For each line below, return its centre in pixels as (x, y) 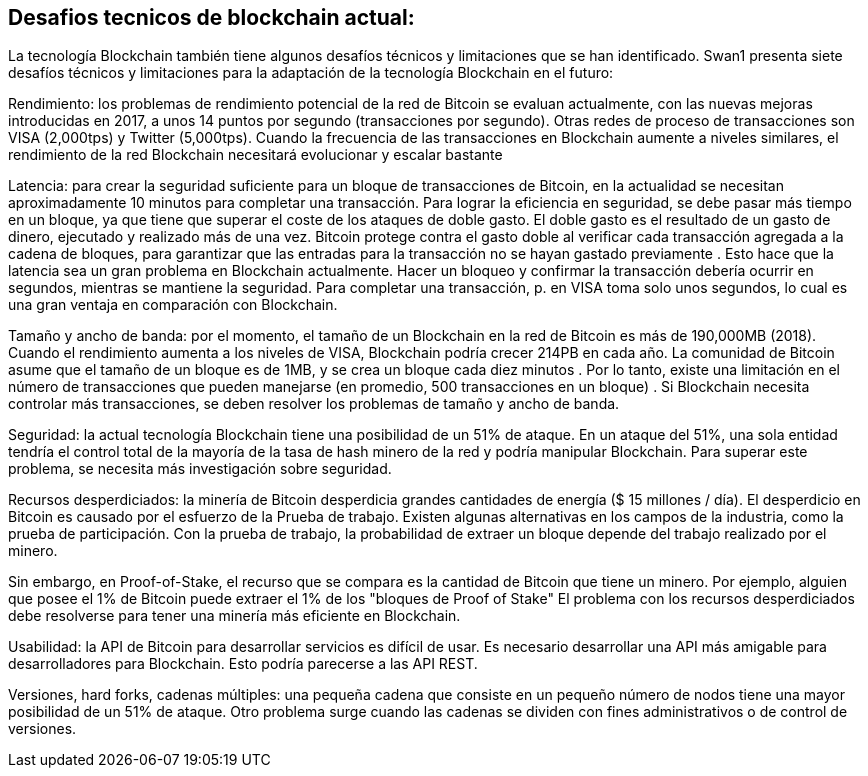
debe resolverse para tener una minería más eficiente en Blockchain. (234, 616)
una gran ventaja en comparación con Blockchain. (173, 305)
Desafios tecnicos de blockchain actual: (211, 17)
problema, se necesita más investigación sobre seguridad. (200, 469)
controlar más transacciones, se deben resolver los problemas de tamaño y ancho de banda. (314, 404)
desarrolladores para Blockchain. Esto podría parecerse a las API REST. (243, 664)
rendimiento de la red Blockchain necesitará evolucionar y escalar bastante (255, 155)
